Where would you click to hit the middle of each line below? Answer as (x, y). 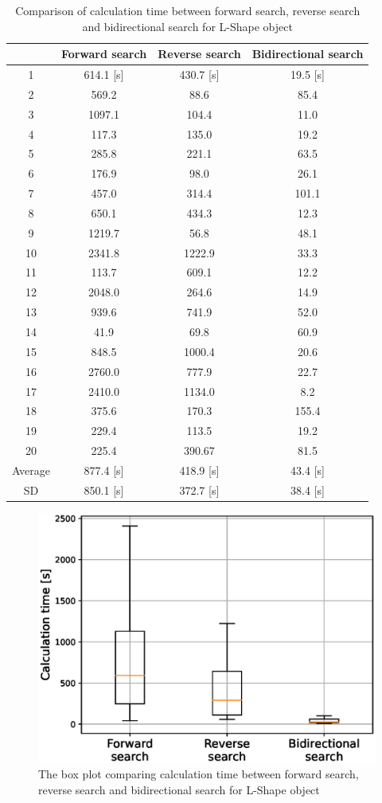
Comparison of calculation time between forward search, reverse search (188, 10)
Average (31, 470)
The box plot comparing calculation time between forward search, (199, 774)
